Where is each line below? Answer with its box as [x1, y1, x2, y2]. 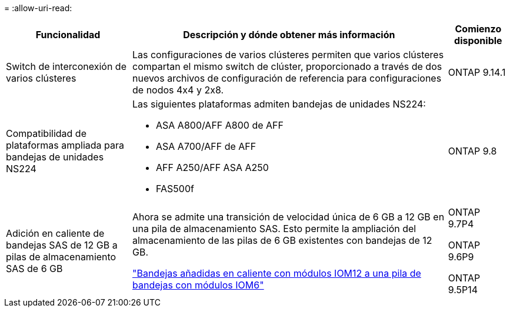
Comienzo [455, 23, 502, 35]
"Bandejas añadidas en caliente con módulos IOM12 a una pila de [132, 267, 421, 279]
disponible [454, 35, 502, 46]
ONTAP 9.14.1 [448, 66, 506, 78]
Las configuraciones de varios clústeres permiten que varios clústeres [132, 49, 444, 61]
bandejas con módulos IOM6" [132, 279, 264, 291]
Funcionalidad [35, 29, 101, 41]
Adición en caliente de [6, 227, 105, 239]
